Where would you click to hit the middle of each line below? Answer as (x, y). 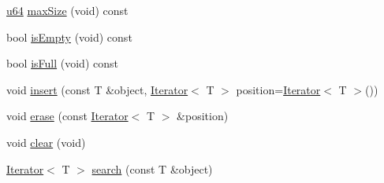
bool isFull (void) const (62, 63)
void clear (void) (46, 142)
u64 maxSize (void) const (67, 10)
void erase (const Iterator (67, 116)
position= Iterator (278, 89)
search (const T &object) (152, 168)
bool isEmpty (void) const (69, 37)
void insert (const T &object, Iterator (97, 89)
